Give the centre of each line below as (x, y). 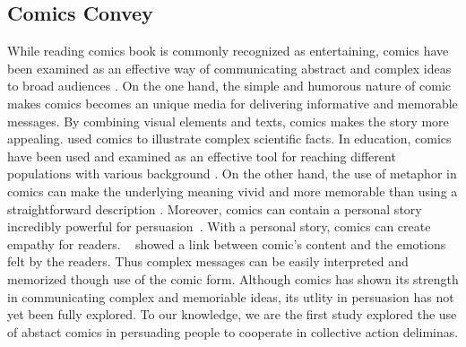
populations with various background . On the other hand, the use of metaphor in (232, 173)
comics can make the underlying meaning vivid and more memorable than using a (233, 191)
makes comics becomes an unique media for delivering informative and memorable (233, 103)
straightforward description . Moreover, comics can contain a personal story (215, 208)
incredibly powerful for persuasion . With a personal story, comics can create (219, 226)
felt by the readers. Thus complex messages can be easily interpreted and (208, 261)
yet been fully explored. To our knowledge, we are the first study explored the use (232, 314)
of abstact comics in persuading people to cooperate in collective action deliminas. (233, 331)
